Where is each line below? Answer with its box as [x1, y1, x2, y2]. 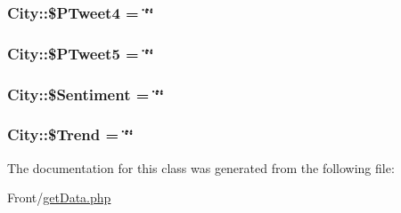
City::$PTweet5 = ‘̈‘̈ [7, 42, 154, 64]
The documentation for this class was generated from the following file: [7, 158, 395, 177]
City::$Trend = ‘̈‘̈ [7, 123, 134, 146]
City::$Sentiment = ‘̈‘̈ [7, 83, 165, 105]
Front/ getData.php [7, 188, 111, 207]
